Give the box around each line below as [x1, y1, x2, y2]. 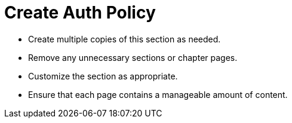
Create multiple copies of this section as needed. [28, 33, 221, 44]
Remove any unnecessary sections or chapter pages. [28, 52, 238, 63]
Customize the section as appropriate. [28, 70, 178, 81]
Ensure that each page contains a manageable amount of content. [28, 89, 288, 100]
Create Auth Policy [4, 2, 156, 23]
